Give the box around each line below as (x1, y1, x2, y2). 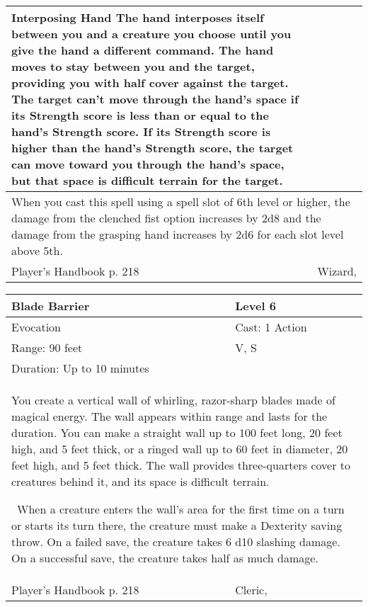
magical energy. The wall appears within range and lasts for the (11, 408, 328, 424)
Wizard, (317, 263, 357, 279)
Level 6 (235, 297, 276, 314)
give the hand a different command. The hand (11, 42, 274, 58)
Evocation (11, 319, 62, 335)
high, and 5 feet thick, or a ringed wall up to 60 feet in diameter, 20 (11, 441, 348, 457)
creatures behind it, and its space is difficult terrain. (11, 473, 270, 489)
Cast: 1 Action (235, 319, 307, 335)
